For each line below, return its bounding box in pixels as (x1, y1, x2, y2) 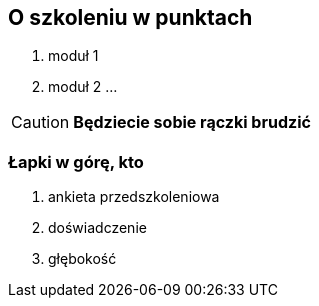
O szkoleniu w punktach (8, 5, 253, 30)
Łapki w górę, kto (8, 151, 144, 172)
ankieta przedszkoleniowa (48, 188, 220, 206)
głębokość (48, 250, 117, 268)
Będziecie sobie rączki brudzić (73, 112, 311, 133)
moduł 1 (48, 47, 99, 65)
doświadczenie (48, 219, 147, 237)
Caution (11, 112, 70, 133)
